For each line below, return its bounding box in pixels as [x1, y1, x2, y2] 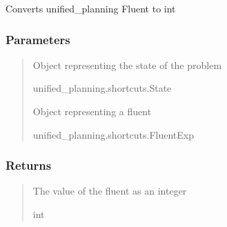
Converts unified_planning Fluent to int [6, 1, 176, 15]
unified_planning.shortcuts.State [32, 81, 172, 95]
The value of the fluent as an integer [32, 184, 187, 198]
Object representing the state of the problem [32, 57, 222, 72]
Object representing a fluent [32, 104, 152, 118]
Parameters [6, 30, 70, 48]
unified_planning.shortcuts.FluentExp [32, 127, 195, 141]
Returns [6, 157, 52, 174]
